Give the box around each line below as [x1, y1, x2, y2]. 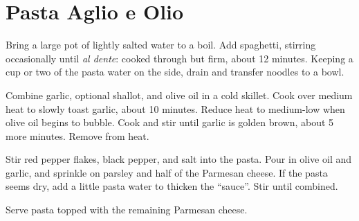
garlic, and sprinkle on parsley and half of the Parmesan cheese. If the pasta [6, 165, 328, 179]
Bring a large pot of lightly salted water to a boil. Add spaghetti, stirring [6, 37, 316, 52]
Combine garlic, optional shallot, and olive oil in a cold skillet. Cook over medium [6, 87, 353, 102]
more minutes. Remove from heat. [6, 128, 149, 143]
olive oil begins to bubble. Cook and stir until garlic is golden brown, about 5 [6, 115, 334, 130]
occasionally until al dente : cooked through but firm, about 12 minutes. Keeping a [6, 51, 353, 65]
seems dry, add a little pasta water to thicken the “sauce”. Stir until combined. [6, 179, 338, 193]
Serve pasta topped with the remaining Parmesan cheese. [6, 202, 248, 217]
